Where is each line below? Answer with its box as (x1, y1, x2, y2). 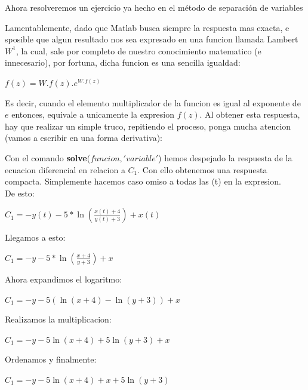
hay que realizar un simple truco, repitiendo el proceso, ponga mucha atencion (5, 119, 291, 132)
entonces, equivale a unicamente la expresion (11, 108, 174, 121)
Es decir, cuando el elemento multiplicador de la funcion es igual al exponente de (5, 96, 301, 109)
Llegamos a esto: (5, 231, 66, 244)
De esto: (5, 186, 35, 199)
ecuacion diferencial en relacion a (5, 163, 125, 176)
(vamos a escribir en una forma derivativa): (5, 131, 162, 144)
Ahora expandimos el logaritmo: (5, 272, 122, 285)
